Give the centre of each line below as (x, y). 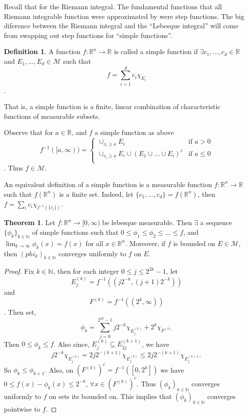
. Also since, (72, 344)
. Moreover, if (145, 243)
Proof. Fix (19, 271)
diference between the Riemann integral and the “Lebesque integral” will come (121, 26)
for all (94, 243)
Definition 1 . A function (42, 51)
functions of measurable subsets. (52, 116)
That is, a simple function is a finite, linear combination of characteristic (112, 106)
